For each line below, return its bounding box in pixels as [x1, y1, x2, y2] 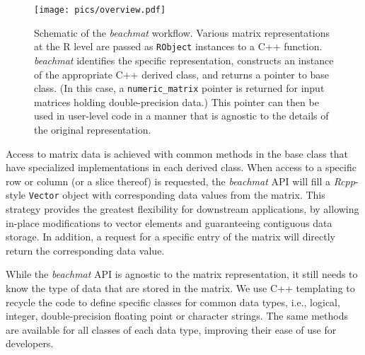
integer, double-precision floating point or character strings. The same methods [6, 308, 349, 323]
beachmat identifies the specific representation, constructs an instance [34, 52, 334, 67]
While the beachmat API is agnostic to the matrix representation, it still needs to [6, 267, 358, 281]
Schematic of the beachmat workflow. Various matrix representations [34, 25, 330, 40]
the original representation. [34, 122, 151, 136]
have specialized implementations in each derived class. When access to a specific [6, 160, 357, 175]
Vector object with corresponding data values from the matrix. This [28, 187, 325, 202]
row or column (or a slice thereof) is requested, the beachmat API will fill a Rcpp [6, 173, 355, 188]
